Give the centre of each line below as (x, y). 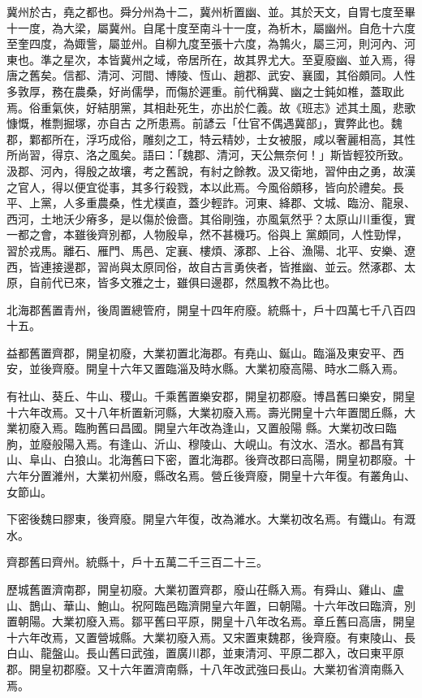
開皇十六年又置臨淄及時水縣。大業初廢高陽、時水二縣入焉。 (245, 369)
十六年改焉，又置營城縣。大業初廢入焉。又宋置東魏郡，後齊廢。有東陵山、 (205, 637)
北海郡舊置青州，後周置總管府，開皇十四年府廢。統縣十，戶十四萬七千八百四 (211, 309)
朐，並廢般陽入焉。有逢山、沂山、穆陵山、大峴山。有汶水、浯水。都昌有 (200, 443)
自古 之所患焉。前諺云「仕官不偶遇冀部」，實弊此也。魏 (255, 123)
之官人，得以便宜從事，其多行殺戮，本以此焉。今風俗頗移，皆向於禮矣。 (200, 186)
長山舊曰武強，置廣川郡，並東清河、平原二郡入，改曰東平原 (245, 653)
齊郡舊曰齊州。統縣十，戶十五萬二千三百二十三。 (137, 562)
